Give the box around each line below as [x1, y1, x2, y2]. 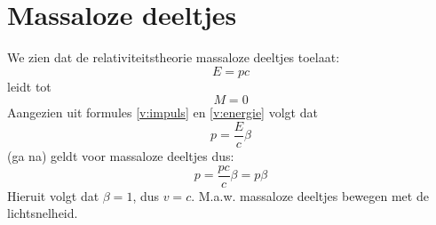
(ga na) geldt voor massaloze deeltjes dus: [7, 146, 234, 165]
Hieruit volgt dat [7, 186, 99, 205]
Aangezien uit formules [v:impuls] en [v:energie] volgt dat [7, 103, 318, 122]
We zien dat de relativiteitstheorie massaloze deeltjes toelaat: [7, 48, 340, 67]
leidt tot [7, 76, 52, 95]
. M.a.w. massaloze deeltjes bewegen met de [191, 186, 429, 205]
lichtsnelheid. [7, 204, 78, 222]
